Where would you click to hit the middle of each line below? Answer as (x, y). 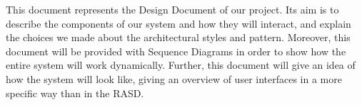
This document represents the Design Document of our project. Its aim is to (172, 9)
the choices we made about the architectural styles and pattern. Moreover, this (178, 37)
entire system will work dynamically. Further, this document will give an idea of (181, 65)
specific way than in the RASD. (75, 93)
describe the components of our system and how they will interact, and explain (179, 23)
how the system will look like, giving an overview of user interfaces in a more (174, 78)
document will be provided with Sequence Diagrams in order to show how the (176, 51)
